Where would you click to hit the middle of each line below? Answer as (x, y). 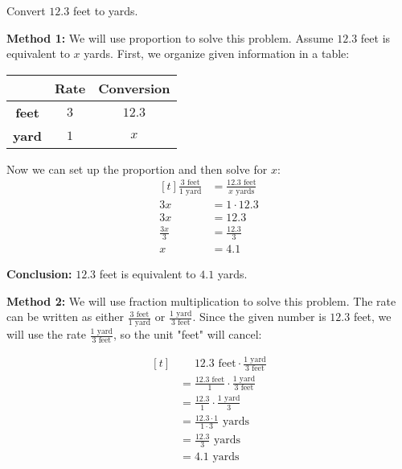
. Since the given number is (259, 317)
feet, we (372, 317)
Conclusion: (39, 274)
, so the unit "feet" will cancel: (188, 334)
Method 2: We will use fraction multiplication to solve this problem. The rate (201, 300)
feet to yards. (105, 10)
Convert (26, 10)
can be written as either (65, 317)
